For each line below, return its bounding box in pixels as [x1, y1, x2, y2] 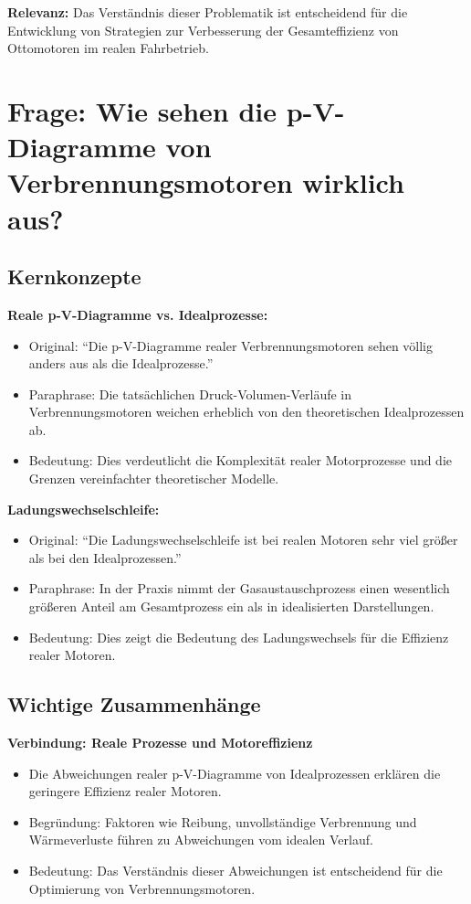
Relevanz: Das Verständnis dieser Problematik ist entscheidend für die [7, 3, 408, 21]
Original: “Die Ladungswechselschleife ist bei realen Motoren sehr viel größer [28, 530, 458, 549]
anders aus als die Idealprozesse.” [28, 354, 214, 373]
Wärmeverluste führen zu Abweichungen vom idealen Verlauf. [28, 830, 373, 849]
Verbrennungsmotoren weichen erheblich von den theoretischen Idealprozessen [28, 402, 465, 421]
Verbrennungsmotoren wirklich [7, 164, 404, 201]
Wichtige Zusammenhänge [7, 690, 261, 718]
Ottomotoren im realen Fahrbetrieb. [7, 38, 209, 58]
